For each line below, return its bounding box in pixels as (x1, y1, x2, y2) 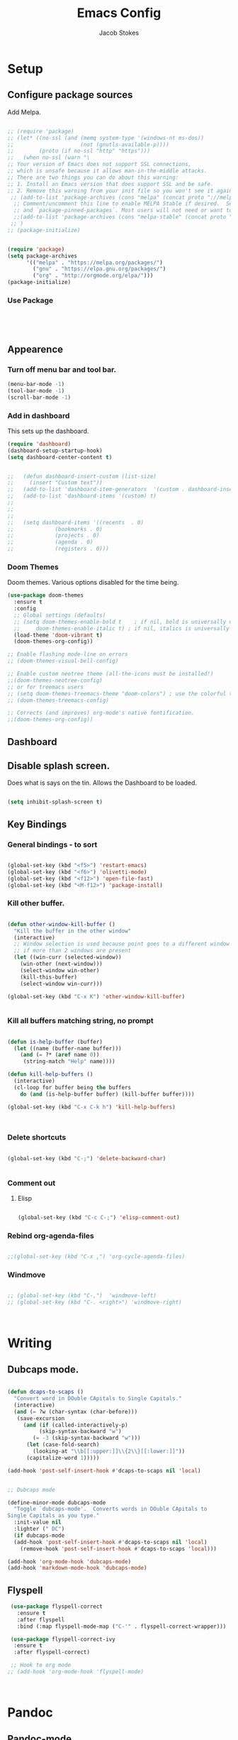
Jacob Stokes (98, 28, 140, 37)
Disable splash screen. (7, 759, 110, 771)
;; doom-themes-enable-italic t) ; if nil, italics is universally (13, 624, 230, 632)
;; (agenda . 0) (7, 539, 93, 546)
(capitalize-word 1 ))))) (25, 1454, 100, 1461)
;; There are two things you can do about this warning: (7, 174, 179, 181)
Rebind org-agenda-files (7, 1230, 94, 1240)
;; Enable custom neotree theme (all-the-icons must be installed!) (7, 671, 214, 678)
